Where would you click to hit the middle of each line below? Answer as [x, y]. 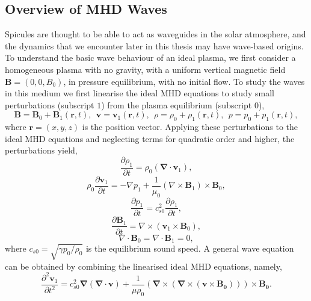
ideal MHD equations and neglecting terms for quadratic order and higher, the [150, 138]
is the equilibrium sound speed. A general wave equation [190, 248]
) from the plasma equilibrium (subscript [177, 104]
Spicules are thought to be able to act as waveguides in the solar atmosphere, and [155, 34]
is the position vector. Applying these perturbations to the [190, 127]
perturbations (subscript [50, 104]
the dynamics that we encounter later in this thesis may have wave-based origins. [154, 45]
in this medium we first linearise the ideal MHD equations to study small [140, 93]
